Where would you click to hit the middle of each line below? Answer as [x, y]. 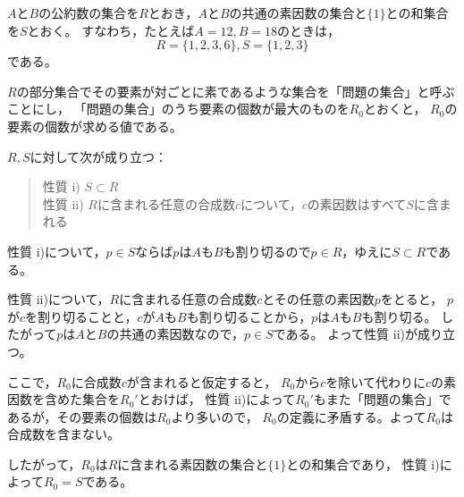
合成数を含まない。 [63, 434]
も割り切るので [267, 251]
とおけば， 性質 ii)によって [217, 399]
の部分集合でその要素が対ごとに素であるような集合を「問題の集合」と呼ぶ [236, 91]
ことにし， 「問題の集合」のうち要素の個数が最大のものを [178, 109]
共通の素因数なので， [181, 334]
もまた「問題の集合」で [382, 399]
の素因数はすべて [357, 203]
